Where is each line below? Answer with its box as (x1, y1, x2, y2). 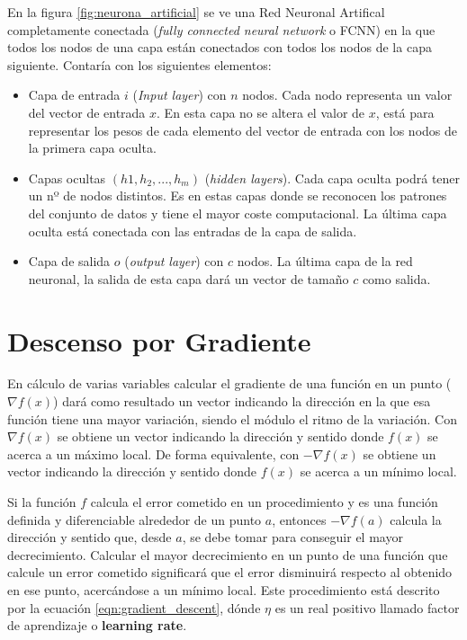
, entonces (272, 510, 327, 529)
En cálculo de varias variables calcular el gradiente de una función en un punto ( (7, 374, 452, 393)
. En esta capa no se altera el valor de (157, 102, 365, 121)
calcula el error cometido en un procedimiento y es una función (90, 493, 438, 511)
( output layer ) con (124, 252, 224, 271)
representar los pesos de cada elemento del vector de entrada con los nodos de (28, 120, 457, 139)
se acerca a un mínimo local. (300, 462, 457, 481)
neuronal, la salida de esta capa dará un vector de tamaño (28, 269, 349, 288)
